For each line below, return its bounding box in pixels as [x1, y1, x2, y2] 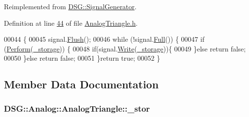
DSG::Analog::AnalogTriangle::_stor [4, 102, 150, 114]
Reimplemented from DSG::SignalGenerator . [4, 1, 137, 11]
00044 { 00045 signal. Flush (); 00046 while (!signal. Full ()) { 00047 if [4, 34, 205, 44]
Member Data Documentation [4, 77, 159, 92]
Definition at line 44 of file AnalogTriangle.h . [4, 17, 138, 28]
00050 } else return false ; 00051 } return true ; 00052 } [4, 53, 160, 63]
